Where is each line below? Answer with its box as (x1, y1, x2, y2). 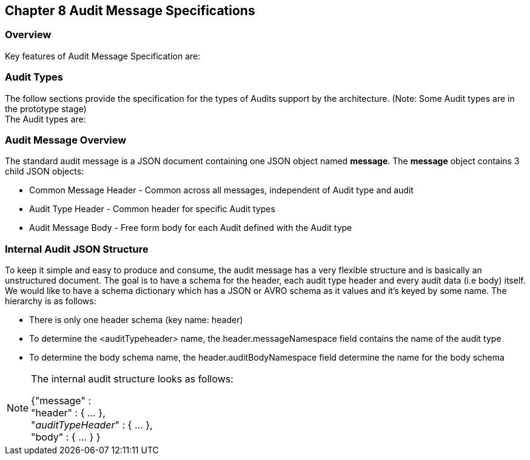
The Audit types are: (5, 113, 86, 124)
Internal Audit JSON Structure (5, 242, 149, 255)
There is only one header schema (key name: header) (29, 315, 243, 325)
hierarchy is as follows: (5, 296, 96, 307)
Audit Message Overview (5, 133, 127, 146)
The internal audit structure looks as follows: (31, 373, 233, 385)
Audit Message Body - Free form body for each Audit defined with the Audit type (29, 222, 352, 233)
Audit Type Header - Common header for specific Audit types (29, 204, 275, 215)
